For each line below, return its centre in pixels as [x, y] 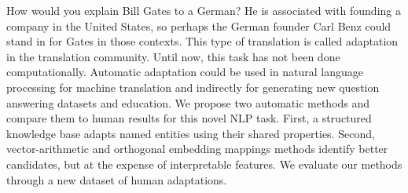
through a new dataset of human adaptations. [117, 179]
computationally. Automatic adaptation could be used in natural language [185, 72]
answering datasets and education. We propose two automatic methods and [188, 102]
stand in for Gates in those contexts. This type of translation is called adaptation [202, 41]
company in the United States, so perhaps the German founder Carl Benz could [199, 25]
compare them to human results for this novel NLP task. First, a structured [189, 118]
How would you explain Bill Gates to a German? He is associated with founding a [204, 10]
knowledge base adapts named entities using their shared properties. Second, [191, 133]
